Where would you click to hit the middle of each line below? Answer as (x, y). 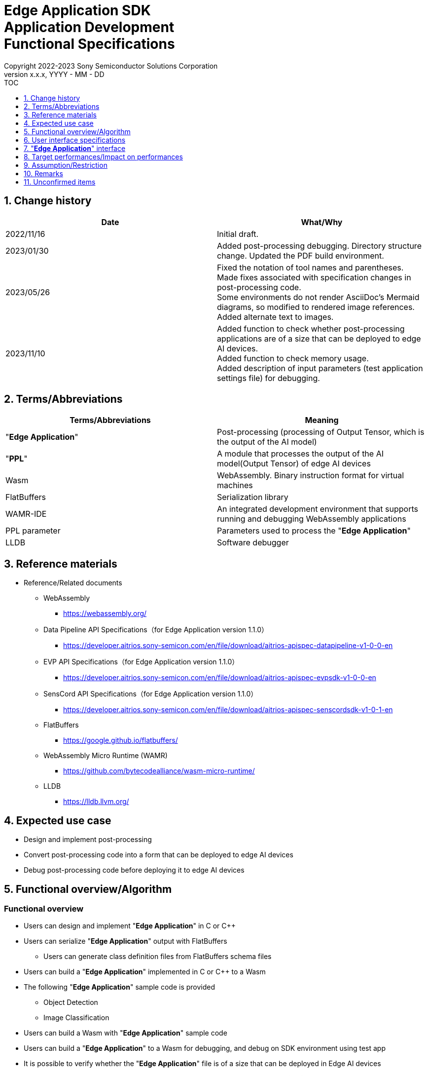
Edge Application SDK (77, 10)
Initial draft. (238, 234)
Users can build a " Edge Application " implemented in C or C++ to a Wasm (145, 972)
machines (235, 485)
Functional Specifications (89, 44)
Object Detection (71, 1002)
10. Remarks (43, 173)
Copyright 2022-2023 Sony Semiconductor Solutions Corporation (111, 66)
